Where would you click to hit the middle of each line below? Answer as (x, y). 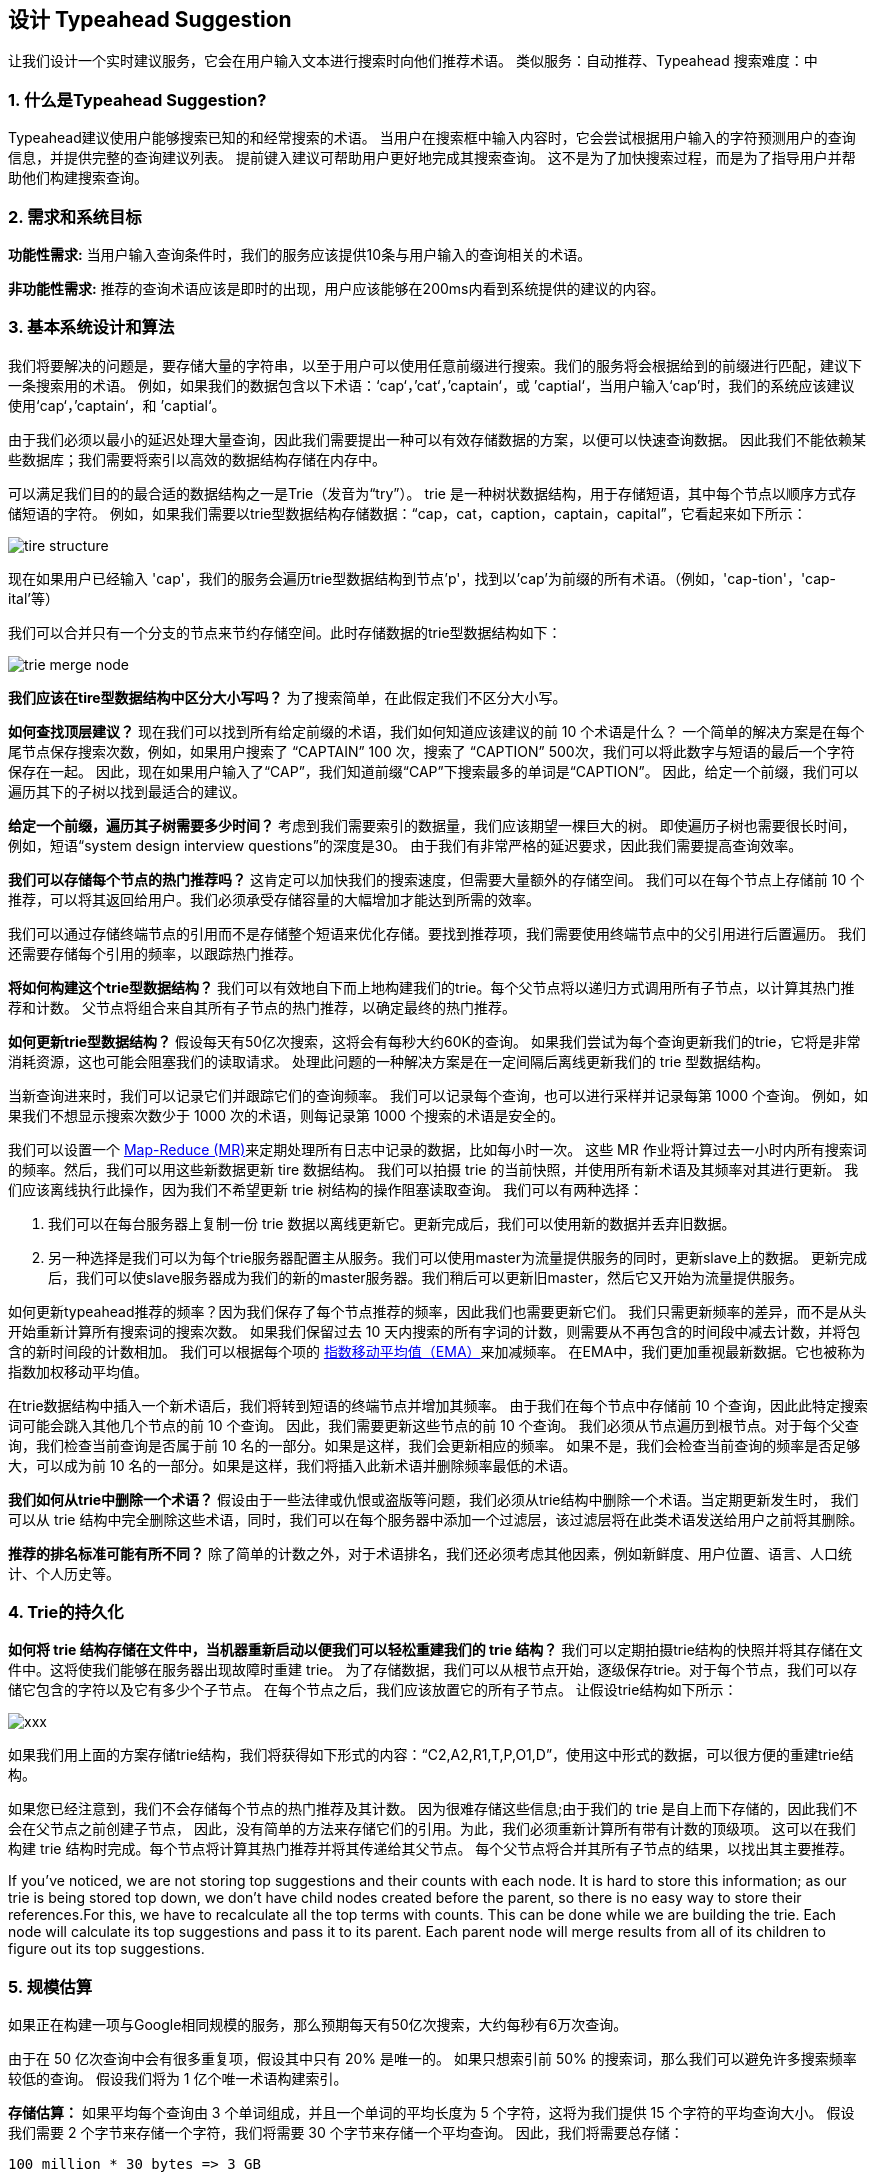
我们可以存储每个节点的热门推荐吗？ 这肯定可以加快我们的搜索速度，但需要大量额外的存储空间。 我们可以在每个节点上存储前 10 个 (436, 879)
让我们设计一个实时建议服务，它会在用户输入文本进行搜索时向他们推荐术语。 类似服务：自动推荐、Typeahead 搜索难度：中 (413, 61)
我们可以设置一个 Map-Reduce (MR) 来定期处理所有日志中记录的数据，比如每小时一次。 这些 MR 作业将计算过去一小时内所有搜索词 (437, 1149)
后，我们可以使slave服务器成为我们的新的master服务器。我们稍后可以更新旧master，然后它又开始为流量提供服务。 (425, 1277)
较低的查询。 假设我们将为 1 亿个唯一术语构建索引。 (178, 2079)
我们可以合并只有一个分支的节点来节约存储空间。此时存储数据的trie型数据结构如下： (285, 632)
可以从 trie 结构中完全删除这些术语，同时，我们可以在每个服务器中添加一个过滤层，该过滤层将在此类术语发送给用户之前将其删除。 (436, 1519)
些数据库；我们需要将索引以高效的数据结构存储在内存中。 (197, 459)
